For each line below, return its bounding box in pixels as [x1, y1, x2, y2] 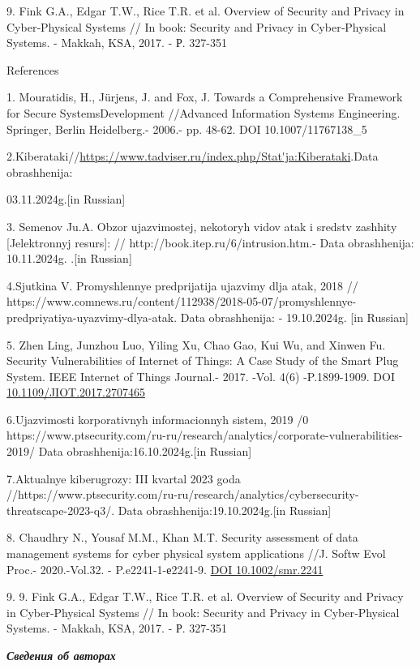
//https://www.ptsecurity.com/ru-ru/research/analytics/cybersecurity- [6, 486, 359, 503]
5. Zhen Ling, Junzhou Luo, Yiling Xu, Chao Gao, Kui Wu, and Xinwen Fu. [6, 336, 386, 353]
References [6, 61, 59, 78]
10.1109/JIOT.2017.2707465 [6, 384, 145, 401]
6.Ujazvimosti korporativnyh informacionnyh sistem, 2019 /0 [6, 410, 309, 427]
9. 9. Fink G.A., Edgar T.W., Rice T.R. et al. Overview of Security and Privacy [6, 588, 404, 605]
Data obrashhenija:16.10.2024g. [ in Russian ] [38, 443, 252, 460]
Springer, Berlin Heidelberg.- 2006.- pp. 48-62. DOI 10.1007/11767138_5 [6, 120, 367, 137]
